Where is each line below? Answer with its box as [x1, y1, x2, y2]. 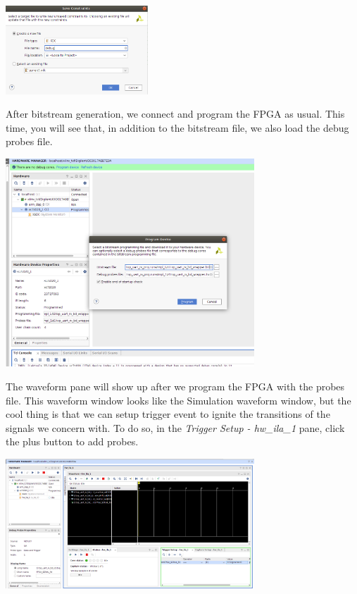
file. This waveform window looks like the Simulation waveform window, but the [6, 392, 351, 407]
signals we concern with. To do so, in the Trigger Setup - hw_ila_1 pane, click [6, 420, 345, 435]
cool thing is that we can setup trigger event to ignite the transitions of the [6, 407, 330, 421]
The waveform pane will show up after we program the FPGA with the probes [6, 378, 345, 393]
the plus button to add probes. [6, 434, 139, 449]
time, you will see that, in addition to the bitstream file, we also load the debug [6, 120, 349, 135]
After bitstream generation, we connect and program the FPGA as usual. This [6, 106, 345, 121]
